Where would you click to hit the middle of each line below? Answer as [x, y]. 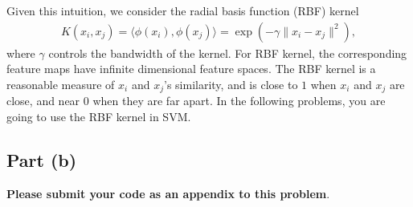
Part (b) [42, 159]
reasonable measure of [61, 84]
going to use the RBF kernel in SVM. [99, 116]
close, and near [43, 101]
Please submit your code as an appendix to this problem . [168, 193]
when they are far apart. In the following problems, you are [239, 101]
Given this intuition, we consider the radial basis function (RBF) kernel [183, 10]
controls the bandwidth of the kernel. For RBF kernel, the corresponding [228, 53]
